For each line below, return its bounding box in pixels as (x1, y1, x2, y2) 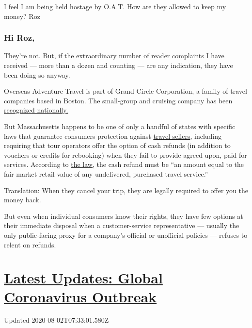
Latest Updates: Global (4, 268, 163, 288)
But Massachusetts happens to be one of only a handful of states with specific (4, 121, 236, 131)
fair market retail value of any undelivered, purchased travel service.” (4, 168, 208, 179)
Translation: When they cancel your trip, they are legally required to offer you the (4, 185, 248, 195)
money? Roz (4, 11, 40, 21)
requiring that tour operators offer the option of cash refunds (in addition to (4, 140, 231, 150)
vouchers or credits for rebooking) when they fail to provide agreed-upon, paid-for (4, 149, 247, 160)
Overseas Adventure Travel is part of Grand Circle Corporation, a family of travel (4, 86, 247, 96)
